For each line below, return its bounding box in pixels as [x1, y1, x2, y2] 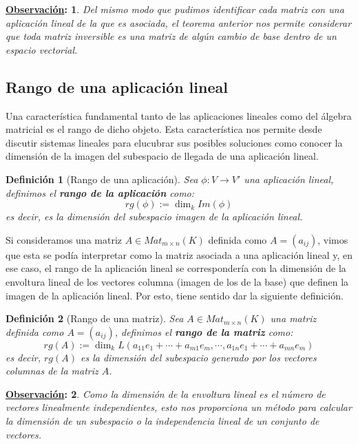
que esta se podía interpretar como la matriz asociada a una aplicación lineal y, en [6, 247, 352, 262]
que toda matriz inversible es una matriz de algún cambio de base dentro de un [6, 29, 337, 43]
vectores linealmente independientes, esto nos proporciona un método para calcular [6, 400, 352, 414]
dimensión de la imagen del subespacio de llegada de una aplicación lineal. [6, 149, 319, 163]
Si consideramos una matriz [6, 232, 123, 246]
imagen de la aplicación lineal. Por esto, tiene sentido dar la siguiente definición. [6, 288, 344, 302]
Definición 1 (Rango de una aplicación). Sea [6, 171, 198, 186]
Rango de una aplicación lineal [6, 76, 228, 97]
